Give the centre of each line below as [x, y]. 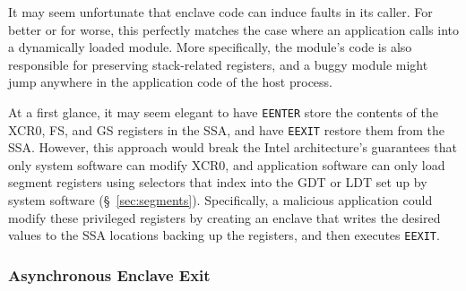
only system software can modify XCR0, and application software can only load [227, 164]
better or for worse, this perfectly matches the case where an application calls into [234, 29]
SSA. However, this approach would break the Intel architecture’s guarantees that [233, 147]
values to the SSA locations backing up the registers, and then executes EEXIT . [224, 235]
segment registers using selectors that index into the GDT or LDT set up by [218, 182]
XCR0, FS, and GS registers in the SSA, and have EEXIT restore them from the [227, 129]
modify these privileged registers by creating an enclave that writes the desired [224, 217]
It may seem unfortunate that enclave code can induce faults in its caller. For [220, 12]
